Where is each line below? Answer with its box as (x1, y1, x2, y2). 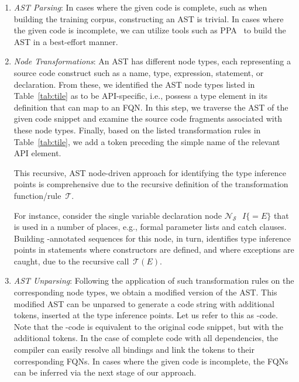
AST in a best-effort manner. (13, 35, 118, 47)
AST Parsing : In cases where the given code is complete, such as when (13, 1, 267, 13)
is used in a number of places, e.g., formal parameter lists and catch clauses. (13, 221, 287, 233)
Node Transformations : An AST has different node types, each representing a (13, 55, 291, 67)
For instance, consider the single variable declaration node (13, 209, 222, 221)
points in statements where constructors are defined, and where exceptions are (13, 243, 294, 256)
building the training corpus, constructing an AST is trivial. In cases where (13, 12, 284, 25)
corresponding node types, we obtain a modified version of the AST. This (13, 286, 277, 298)
